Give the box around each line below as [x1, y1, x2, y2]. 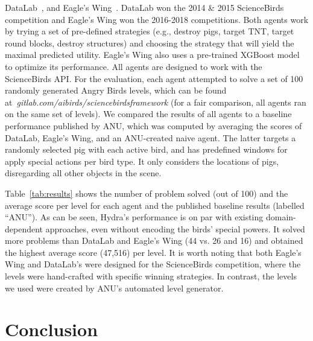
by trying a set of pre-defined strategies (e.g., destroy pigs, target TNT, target [5, 25, 294, 37]
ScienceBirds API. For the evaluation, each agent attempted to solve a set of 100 [5, 72, 303, 84]
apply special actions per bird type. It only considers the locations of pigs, [5, 155, 279, 167]
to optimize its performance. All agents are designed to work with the [5, 60, 262, 72]
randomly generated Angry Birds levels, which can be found [5, 84, 227, 97]
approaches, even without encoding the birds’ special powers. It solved [45, 222, 305, 235]
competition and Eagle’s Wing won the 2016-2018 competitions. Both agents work [5, 13, 309, 25]
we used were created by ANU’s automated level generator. [5, 281, 224, 294]
